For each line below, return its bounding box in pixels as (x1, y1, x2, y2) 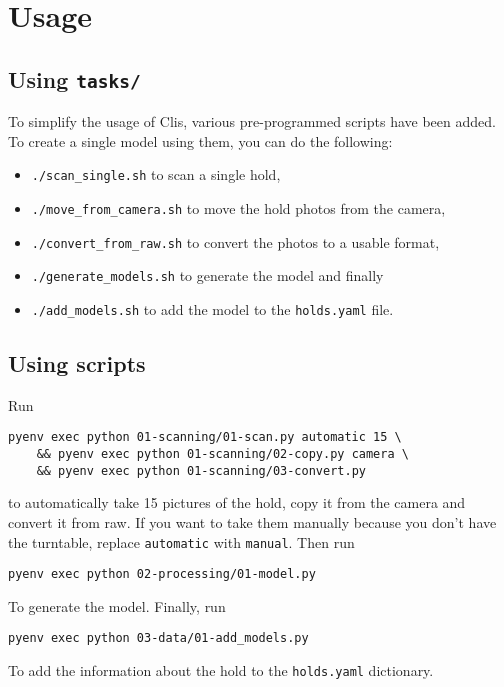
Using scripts (8, 348, 146, 379)
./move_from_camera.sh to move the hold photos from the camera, (31, 198, 446, 218)
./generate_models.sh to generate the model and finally (31, 265, 384, 286)
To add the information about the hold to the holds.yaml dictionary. (8, 660, 434, 681)
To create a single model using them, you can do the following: (8, 130, 393, 151)
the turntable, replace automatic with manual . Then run (8, 531, 355, 552)
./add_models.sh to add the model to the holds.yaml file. (31, 298, 394, 319)
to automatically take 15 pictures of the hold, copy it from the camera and (8, 492, 466, 513)
